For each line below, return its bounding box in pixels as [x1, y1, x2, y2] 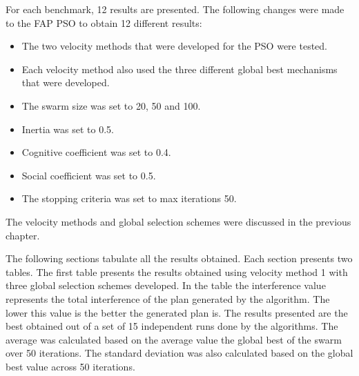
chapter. [6, 228, 40, 242]
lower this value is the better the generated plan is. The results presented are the [6, 305, 348, 319]
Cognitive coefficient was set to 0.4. [21, 145, 171, 159]
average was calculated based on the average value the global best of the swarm [6, 332, 342, 346]
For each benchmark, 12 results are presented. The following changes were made [6, 2, 345, 16]
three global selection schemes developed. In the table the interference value [6, 278, 326, 293]
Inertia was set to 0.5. [21, 121, 114, 136]
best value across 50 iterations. [6, 359, 135, 373]
